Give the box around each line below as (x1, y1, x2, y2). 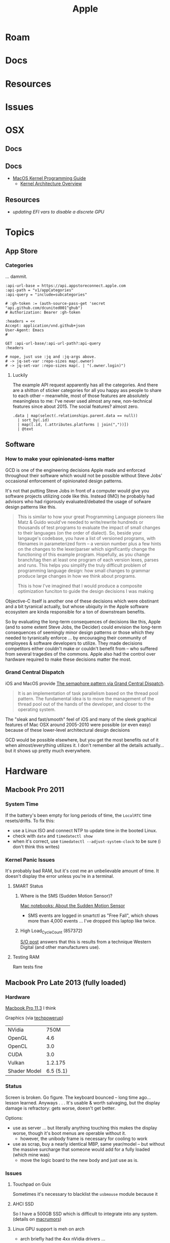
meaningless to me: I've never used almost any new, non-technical (12, 398, 152, 404)
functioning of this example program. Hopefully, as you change (17, 551, 150, 557)
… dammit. (5, 273, 28, 279)
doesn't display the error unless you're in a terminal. (5, 873, 114, 879)
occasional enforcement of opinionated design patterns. (5, 478, 123, 484)
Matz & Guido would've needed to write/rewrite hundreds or (17, 519, 144, 525)
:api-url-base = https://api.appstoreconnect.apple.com (5, 283, 126, 288)
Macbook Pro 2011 (5, 786, 64, 794)
